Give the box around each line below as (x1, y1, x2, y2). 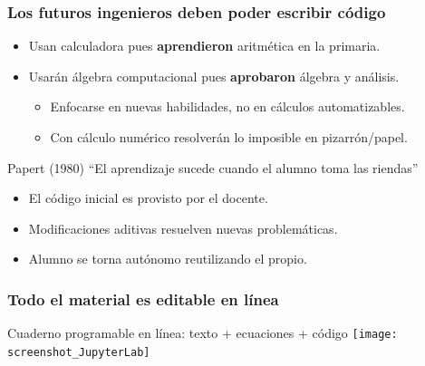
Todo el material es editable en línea (7, 287, 279, 310)
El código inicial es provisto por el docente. (28, 188, 268, 207)
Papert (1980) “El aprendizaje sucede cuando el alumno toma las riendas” (7, 158, 419, 177)
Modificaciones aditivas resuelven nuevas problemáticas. (28, 218, 338, 237)
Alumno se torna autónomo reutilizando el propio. (28, 249, 307, 268)
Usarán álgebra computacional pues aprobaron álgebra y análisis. (28, 66, 400, 85)
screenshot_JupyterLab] (7, 345, 150, 359)
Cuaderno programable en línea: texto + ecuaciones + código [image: (7, 323, 398, 342)
